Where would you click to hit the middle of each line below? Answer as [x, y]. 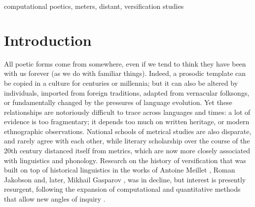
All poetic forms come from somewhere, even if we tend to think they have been [125, 63]
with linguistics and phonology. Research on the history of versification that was [125, 160]
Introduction [48, 40]
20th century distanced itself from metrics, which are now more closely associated [127, 151]
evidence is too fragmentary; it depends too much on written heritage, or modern [127, 121]
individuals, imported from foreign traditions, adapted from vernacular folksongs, [127, 92]
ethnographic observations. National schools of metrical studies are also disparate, [128, 131]
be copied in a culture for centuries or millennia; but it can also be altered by [121, 83]
